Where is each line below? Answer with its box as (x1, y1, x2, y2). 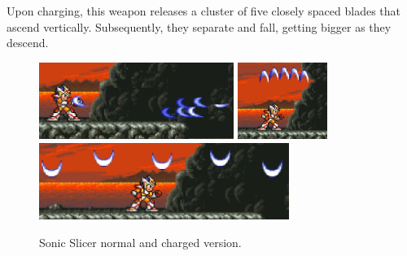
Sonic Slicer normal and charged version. (39, 233, 242, 250)
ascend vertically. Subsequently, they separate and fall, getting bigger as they (7, 18, 392, 35)
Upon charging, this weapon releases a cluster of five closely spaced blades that (7, 2, 401, 19)
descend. (7, 34, 49, 51)
